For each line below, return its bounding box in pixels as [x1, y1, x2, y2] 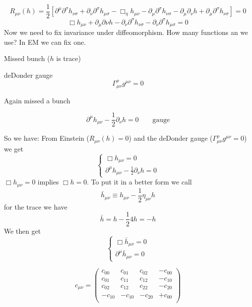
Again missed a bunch [4, 95, 70, 105]
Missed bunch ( [4, 53, 50, 63]
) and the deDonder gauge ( [128, 133, 213, 143]
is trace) [56, 53, 81, 63]
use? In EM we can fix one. [4, 36, 86, 47]
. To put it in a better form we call [87, 177, 192, 187]
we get [4, 143, 24, 153]
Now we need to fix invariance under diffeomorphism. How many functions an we [4, 27, 249, 37]
